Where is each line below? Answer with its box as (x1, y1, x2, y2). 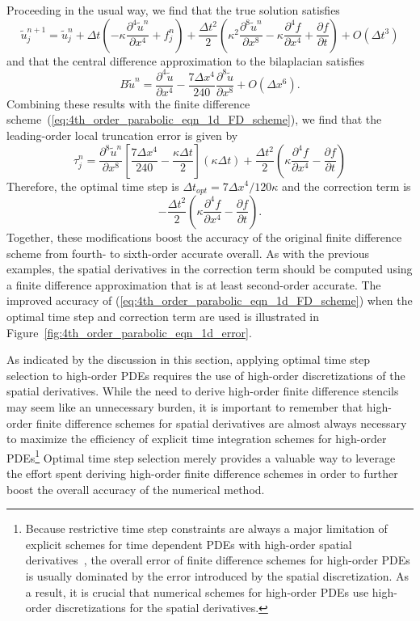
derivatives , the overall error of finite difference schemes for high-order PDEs (25, 551, 410, 568)
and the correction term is (281, 177, 411, 194)
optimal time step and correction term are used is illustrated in (6, 307, 320, 324)
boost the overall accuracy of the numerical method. (6, 480, 265, 497)
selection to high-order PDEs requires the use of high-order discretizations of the (6, 366, 405, 383)
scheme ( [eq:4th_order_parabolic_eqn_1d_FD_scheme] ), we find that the (6, 111, 382, 128)
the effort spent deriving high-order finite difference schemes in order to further (6, 464, 398, 481)
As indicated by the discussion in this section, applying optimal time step (6, 351, 371, 368)
